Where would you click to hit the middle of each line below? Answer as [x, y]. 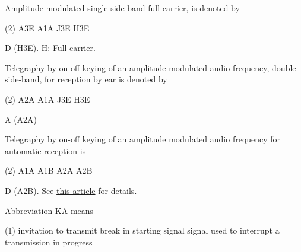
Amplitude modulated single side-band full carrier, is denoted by [122, 8]
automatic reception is [45, 150]
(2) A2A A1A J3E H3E [47, 99]
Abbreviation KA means [49, 210]
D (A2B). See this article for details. [71, 190]
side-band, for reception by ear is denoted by [86, 79]
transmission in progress [49, 242]
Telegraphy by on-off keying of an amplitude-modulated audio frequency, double [150, 67]
